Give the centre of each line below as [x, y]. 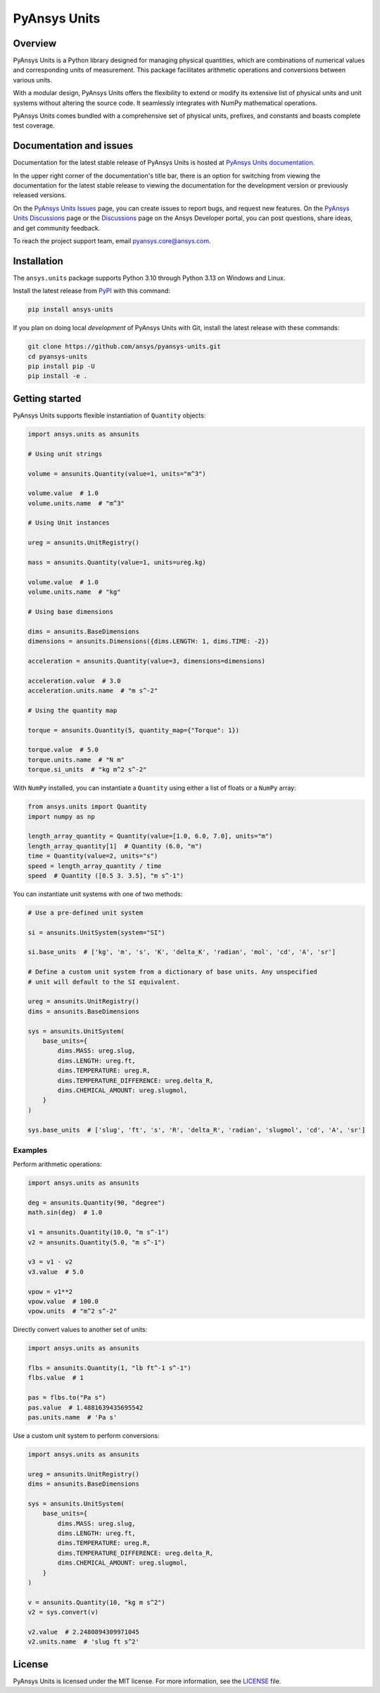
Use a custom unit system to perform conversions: [86, 1436]
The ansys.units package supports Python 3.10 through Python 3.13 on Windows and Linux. [149, 278]
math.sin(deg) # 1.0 [65, 1212]
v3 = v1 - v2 [50, 1262]
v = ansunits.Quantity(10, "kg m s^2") [96, 1602]
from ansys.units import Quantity [87, 807]
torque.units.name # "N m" [76, 759]
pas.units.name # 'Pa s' [72, 1417]
